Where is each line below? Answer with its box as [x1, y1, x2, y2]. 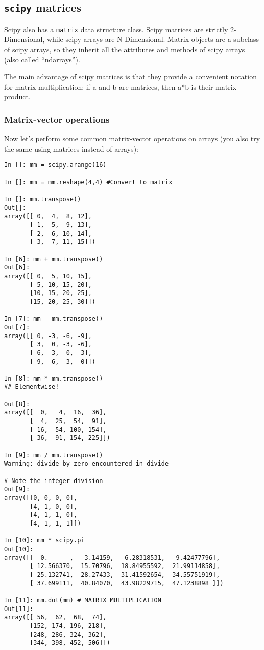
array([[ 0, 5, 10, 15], [4, 272, 92, 280]
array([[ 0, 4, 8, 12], [4, 213, 92, 220]
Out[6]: [4, 264, 30, 271]
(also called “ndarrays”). [4, 54, 80, 65]
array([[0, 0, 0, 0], [4, 494, 78, 501]
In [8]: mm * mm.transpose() [4, 374, 103, 382]
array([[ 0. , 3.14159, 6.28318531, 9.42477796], [4, 554, 220, 561]
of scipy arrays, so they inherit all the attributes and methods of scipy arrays [4, 44, 245, 55]
